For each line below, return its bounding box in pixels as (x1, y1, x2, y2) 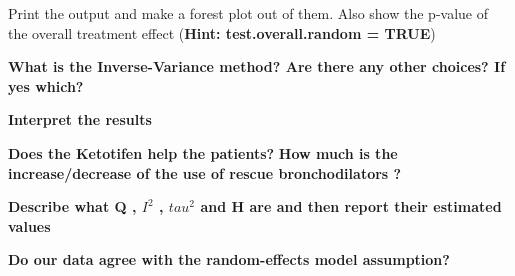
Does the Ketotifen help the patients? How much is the (8, 142, 398, 163)
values (8, 215, 51, 236)
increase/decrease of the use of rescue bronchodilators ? (8, 162, 402, 183)
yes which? (8, 75, 84, 96)
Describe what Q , (8, 196, 137, 217)
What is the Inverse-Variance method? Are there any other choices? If (8, 56, 506, 77)
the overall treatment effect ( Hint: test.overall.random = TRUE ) (8, 22, 436, 43)
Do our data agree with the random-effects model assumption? (8, 249, 450, 270)
